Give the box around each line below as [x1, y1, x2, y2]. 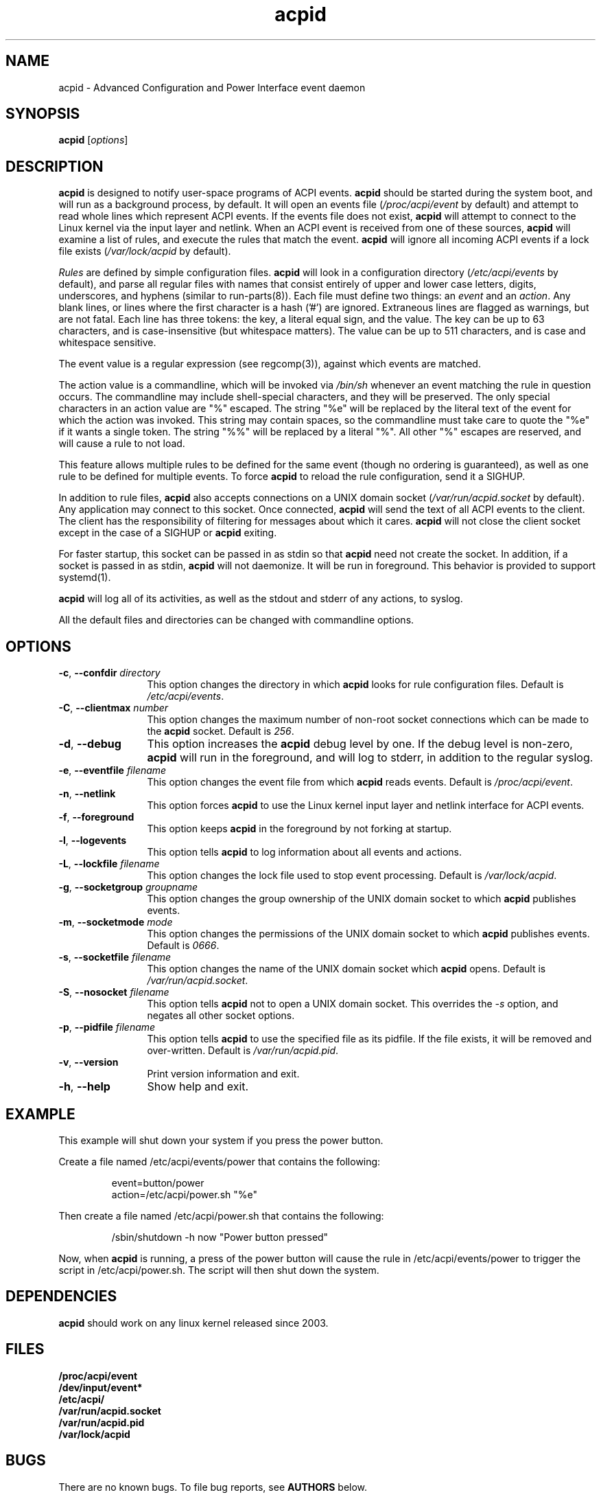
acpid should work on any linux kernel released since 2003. [58, 1316, 329, 1329]
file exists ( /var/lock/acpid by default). [58, 245, 231, 258]
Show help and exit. [147, 1079, 249, 1094]
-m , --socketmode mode [58, 916, 173, 928]
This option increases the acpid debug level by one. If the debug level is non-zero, [147, 737, 573, 751]
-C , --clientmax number [58, 702, 169, 714]
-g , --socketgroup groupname [58, 881, 198, 893]
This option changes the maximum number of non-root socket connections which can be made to [147, 713, 589, 726]
